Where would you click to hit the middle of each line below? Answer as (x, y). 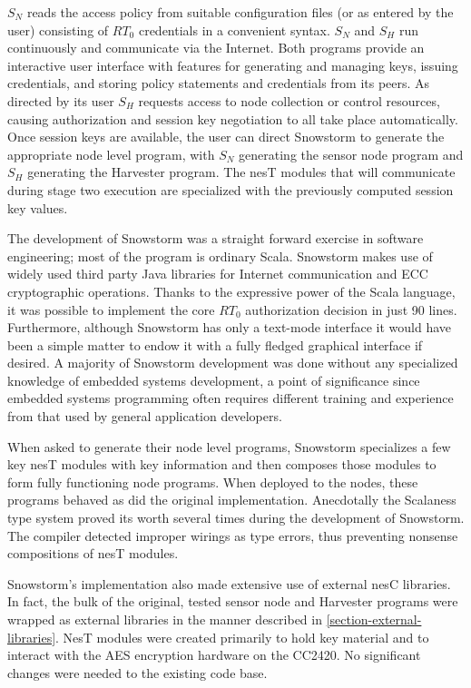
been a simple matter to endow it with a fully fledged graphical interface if (215, 344)
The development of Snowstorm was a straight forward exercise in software (216, 238)
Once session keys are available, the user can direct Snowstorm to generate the (226, 137)
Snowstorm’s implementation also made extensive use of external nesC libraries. (229, 583)
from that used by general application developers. (145, 416)
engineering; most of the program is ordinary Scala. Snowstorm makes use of (220, 256)
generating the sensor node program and (351, 154)
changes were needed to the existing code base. (137, 672)
